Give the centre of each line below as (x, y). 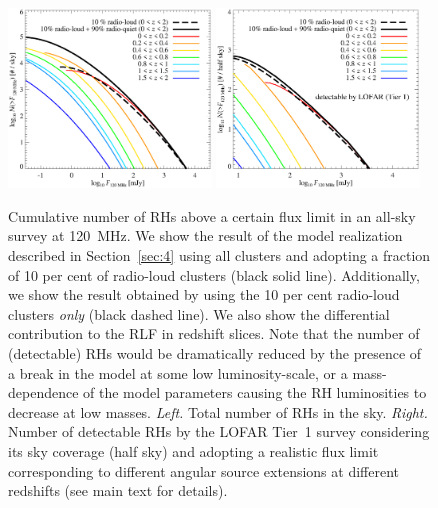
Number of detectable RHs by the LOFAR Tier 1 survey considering (219, 431)
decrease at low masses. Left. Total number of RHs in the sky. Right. (218, 411)
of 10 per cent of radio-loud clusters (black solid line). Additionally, (214, 274)
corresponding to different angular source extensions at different (203, 470)
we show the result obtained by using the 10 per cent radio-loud (204, 294)
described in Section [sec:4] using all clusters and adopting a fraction (219, 255)
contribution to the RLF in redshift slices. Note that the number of (214, 333)
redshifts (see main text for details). (118, 490)
